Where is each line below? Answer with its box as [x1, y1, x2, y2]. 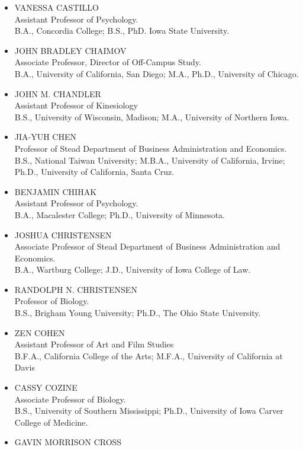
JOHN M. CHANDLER [14, 87, 101, 100]
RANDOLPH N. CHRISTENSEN [14, 283, 137, 295]
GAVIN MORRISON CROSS [14, 436, 122, 448]
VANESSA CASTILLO [14, 1, 99, 13]
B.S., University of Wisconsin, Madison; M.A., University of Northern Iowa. [14, 110, 289, 123]
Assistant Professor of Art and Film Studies [14, 338, 174, 350]
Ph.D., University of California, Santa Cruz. [14, 165, 175, 178]
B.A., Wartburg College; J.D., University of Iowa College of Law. [14, 263, 251, 276]
